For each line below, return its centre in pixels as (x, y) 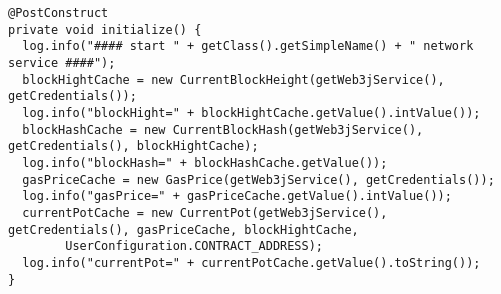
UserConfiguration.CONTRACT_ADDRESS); (194, 246)
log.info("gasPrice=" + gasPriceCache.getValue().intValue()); (237, 196)
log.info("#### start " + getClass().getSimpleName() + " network (248, 46)
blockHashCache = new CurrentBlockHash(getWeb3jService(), (223, 129)
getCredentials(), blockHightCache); (133, 146)
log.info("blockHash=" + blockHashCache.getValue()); (205, 162)
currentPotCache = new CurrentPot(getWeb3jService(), (205, 212)
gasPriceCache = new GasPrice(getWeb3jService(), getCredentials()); (258, 179)
